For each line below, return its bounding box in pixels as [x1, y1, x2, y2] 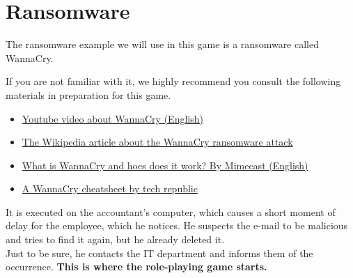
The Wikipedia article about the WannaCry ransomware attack [22, 134, 293, 149]
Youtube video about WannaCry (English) [22, 111, 203, 125]
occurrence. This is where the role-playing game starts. [6, 259, 267, 274]
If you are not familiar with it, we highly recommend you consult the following [6, 74, 341, 88]
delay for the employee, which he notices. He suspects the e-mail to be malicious [6, 218, 348, 233]
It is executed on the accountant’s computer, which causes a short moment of [6, 204, 336, 219]
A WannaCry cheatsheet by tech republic [22, 181, 198, 196]
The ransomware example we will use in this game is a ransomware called [6, 37, 320, 52]
